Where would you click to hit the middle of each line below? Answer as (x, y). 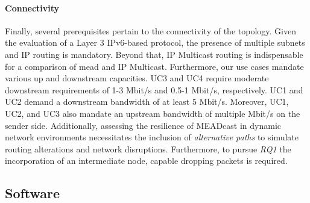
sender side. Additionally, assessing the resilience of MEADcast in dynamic (143, 125)
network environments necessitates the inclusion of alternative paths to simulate (152, 137)
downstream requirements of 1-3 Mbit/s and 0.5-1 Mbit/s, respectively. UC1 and (154, 89)
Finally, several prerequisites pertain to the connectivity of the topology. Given (150, 30)
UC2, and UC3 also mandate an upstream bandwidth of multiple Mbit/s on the (153, 113)
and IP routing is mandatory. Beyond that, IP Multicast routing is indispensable (154, 54)
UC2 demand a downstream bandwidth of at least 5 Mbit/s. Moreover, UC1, (147, 101)
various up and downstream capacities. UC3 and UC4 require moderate (137, 78)
